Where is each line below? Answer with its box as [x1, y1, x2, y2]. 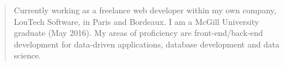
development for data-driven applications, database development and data [13, 38, 280, 50]
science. [13, 49, 41, 61]
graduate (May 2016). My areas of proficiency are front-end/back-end [13, 27, 264, 39]
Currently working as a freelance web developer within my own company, [13, 4, 276, 16]
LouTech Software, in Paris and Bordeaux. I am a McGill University [13, 15, 259, 27]
